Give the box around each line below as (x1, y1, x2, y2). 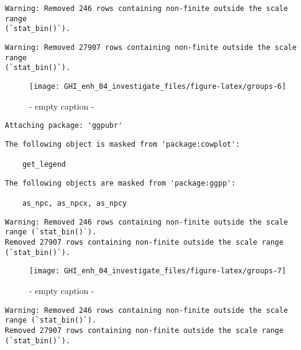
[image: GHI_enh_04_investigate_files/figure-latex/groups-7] (29, 267, 286, 276)
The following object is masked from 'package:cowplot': (5, 139, 240, 149)
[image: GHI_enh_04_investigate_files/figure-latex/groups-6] (29, 82, 286, 91)
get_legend (22, 160, 66, 169)
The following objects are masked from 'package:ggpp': (5, 178, 236, 187)
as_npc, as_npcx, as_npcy (22, 199, 127, 208)
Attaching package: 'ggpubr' (5, 121, 123, 130)
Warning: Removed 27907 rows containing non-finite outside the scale (5, 43, 297, 52)
